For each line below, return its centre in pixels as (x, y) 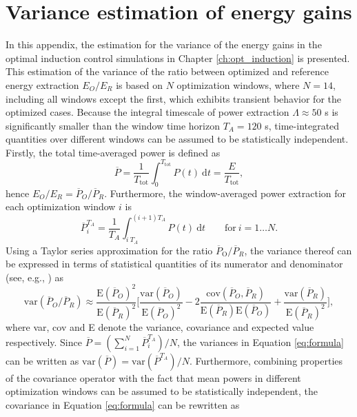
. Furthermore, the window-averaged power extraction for (225, 193)
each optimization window (61, 206)
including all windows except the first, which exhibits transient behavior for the (174, 98)
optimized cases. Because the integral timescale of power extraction (147, 112)
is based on (139, 84)
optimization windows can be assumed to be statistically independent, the (162, 391)
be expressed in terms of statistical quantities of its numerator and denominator (174, 264)
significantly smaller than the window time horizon (113, 125)
